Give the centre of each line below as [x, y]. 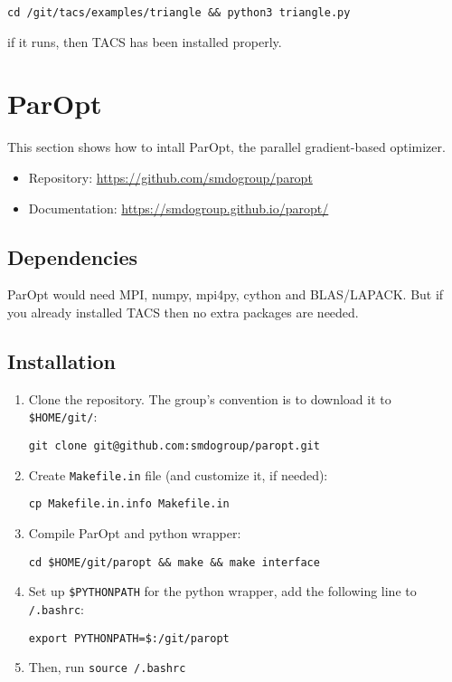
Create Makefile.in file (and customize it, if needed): [178, 474]
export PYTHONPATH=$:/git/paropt [129, 638]
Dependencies [73, 256]
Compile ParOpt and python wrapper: [135, 532]
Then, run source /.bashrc [107, 667]
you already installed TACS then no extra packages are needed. [183, 312]
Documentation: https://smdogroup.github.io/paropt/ [179, 208]
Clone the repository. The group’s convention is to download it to [210, 398]
